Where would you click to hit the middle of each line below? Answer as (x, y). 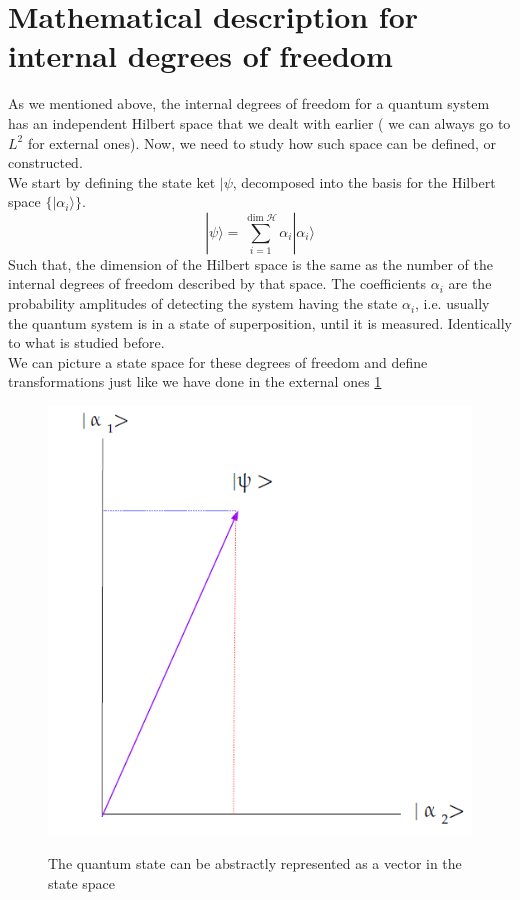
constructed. (45, 162)
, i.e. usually (452, 303)
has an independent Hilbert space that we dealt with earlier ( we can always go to (259, 122)
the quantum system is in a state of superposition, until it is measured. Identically (260, 322)
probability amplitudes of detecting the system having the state (203, 303)
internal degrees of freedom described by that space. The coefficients (217, 283)
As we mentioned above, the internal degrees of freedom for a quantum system (249, 103)
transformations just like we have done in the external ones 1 (195, 381)
